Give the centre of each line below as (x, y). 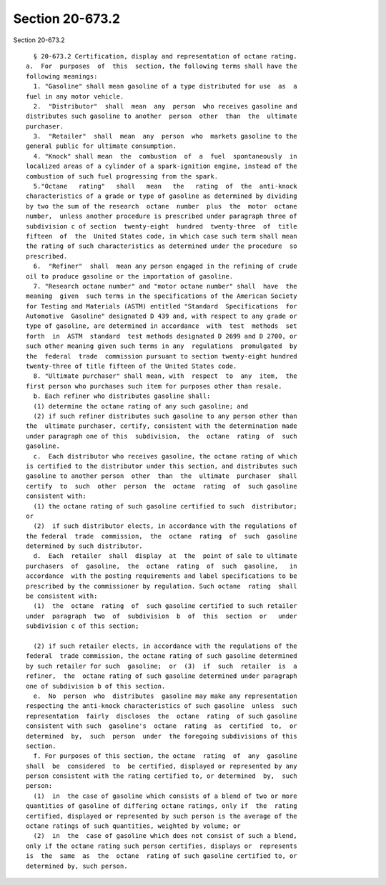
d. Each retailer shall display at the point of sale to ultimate (165, 556)
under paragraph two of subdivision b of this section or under (162, 616)
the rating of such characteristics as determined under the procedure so (162, 246)
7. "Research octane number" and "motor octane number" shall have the (165, 286)
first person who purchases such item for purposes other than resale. (154, 386)
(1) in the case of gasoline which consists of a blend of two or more (165, 796)
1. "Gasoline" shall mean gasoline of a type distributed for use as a (165, 86)
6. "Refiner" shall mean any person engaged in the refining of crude (165, 266)
